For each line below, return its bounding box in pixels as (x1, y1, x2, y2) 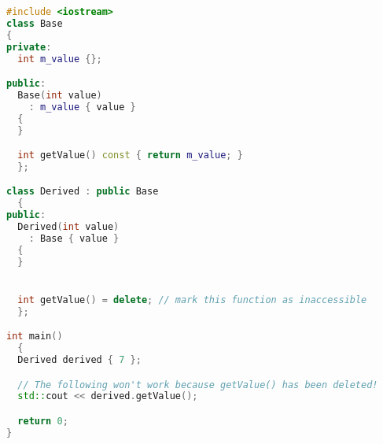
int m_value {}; (17, 53, 102, 65)
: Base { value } (28, 232, 120, 244)
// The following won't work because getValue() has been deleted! (17, 379, 378, 390)
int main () (6, 331, 63, 342)
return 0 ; (17, 416, 68, 427)
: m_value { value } (28, 101, 136, 113)
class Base (6, 17, 63, 29)
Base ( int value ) (17, 89, 102, 101)
